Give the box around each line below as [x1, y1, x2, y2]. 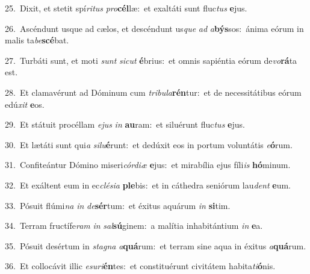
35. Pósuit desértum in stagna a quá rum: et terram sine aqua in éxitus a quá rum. [5, 239, 306, 252]
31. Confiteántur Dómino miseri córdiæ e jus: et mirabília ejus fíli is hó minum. [5, 158, 291, 171]
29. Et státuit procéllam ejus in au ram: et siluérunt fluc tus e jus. [5, 118, 245, 131]
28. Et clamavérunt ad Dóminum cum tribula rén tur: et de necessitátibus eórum [5, 86, 302, 98]
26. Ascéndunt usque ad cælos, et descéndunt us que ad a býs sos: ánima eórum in [5, 22, 304, 34]
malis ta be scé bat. [5, 34, 69, 46]
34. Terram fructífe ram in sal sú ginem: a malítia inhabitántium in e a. [5, 219, 263, 232]
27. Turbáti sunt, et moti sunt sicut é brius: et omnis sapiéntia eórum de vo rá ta [5, 54, 297, 66]
